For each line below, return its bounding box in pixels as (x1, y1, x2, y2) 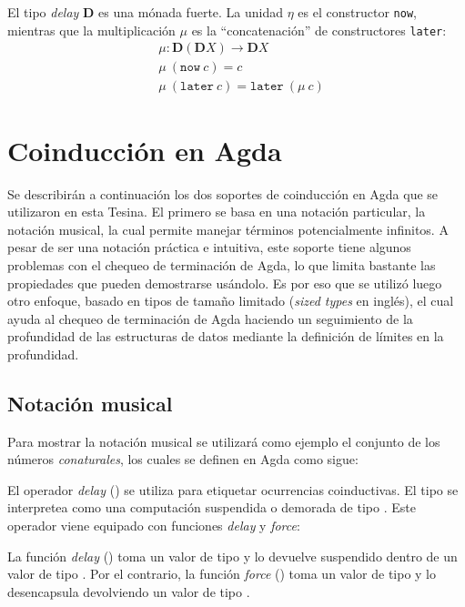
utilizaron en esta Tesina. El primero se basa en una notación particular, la (7, 202, 426, 221)
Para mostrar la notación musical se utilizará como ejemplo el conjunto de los (7, 431, 440, 450)
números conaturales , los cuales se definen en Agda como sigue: (7, 450, 359, 469)
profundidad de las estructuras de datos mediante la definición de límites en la (7, 327, 444, 346)
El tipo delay (7, 3, 79, 21)
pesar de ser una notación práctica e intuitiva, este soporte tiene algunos (7, 238, 411, 257)
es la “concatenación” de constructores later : (191, 20, 447, 39)
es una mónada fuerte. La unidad (98, 3, 284, 21)
